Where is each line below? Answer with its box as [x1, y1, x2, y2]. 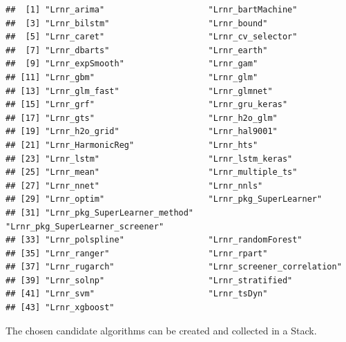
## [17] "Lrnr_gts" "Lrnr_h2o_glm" [6, 113, 278, 123]
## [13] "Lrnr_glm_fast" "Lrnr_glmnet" [6, 86, 273, 96]
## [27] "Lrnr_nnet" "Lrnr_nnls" [6, 180, 263, 191]
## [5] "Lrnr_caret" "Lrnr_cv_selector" [6, 32, 298, 42]
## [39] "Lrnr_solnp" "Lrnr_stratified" [6, 275, 293, 285]
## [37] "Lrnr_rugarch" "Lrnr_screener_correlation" [6, 262, 342, 272]
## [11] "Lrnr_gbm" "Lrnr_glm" [6, 72, 258, 82]
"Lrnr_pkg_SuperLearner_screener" [6, 221, 164, 231]
